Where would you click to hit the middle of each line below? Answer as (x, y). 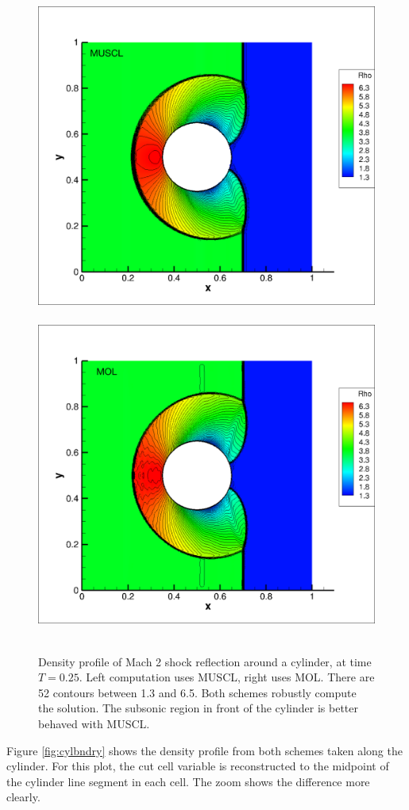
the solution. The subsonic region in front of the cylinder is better (198, 708)
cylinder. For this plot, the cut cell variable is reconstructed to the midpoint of (198, 766)
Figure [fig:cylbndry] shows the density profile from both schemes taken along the (204, 750)
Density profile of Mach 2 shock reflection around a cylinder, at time (205, 661)
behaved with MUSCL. (94, 723)
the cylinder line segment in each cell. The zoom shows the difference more (188, 781)
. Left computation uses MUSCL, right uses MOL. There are (227, 677)
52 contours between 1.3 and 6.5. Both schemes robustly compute (197, 692)
